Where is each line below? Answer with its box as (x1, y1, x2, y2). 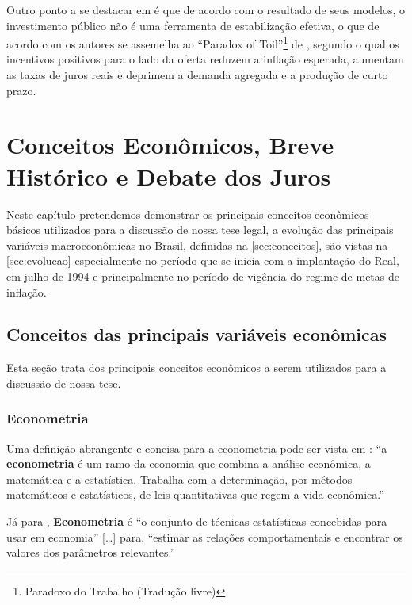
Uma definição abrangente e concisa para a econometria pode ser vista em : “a (6, 439, 387, 456)
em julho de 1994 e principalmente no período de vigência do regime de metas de (6, 267, 399, 284)
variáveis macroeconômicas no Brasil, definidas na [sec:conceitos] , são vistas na (6, 236, 388, 253)
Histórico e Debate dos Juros (6, 159, 331, 192)
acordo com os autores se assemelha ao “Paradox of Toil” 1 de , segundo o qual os (6, 33, 399, 52)
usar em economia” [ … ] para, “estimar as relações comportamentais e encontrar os (6, 528, 403, 545)
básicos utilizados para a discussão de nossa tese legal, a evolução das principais (6, 221, 394, 238)
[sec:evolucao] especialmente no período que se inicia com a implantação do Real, (6, 252, 399, 269)
